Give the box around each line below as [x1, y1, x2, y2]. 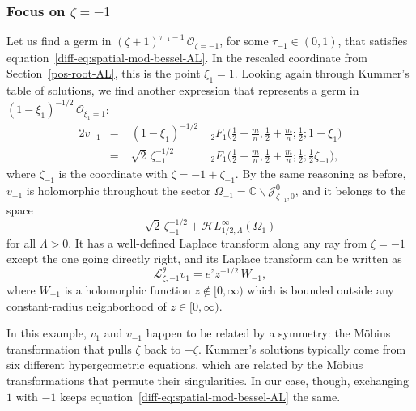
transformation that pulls [6, 340, 132, 357]
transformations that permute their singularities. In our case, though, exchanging [6, 371, 409, 388]
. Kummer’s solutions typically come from [197, 340, 406, 357]
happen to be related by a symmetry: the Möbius [146, 324, 391, 341]
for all [6, 234, 36, 251]
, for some [219, 32, 269, 49]
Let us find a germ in [6, 32, 112, 49]
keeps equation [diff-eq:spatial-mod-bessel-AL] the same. [60, 388, 341, 405]
